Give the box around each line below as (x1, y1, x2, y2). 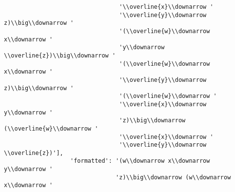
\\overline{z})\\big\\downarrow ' (4, 52, 116, 59)
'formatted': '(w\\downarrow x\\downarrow (70, 157, 210, 165)
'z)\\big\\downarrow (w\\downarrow (116, 173, 231, 181)
